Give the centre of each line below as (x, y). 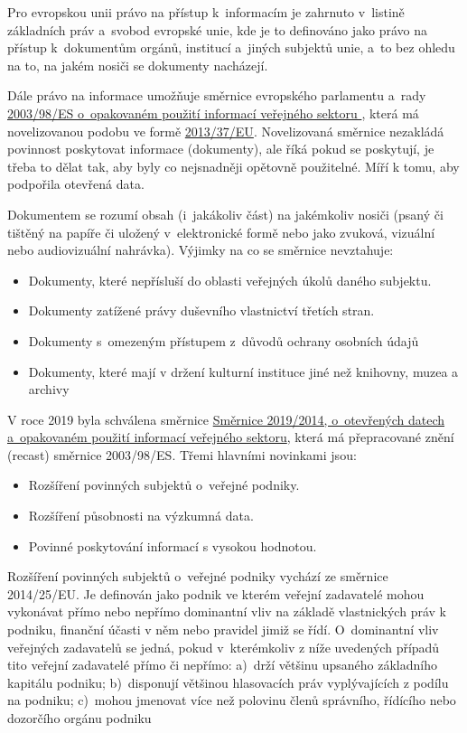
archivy (49, 389)
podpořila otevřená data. (76, 184)
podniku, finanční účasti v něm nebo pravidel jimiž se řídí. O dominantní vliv (223, 630)
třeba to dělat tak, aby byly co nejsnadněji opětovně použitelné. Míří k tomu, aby (233, 166)
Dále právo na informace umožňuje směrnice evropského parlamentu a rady (217, 95)
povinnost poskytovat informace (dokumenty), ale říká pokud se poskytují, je (221, 149)
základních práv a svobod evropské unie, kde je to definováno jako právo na (218, 29)
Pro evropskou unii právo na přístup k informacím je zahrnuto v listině (206, 12)
